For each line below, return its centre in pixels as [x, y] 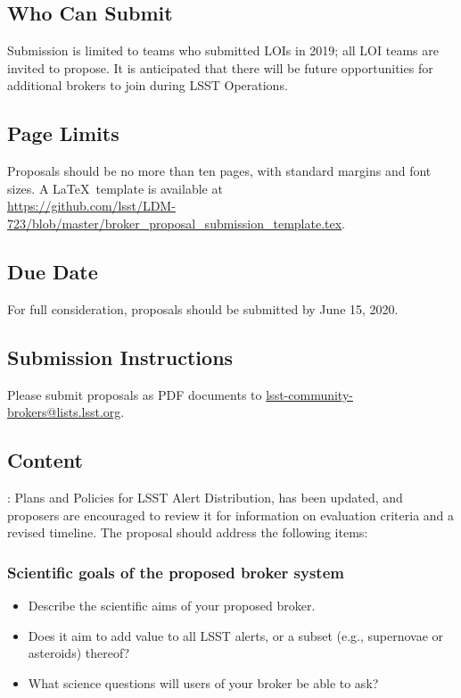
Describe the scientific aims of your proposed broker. [172, 605]
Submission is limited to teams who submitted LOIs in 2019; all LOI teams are [223, 50]
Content [45, 460]
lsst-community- [309, 394]
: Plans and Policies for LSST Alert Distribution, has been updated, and [205, 497]
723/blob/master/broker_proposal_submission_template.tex [175, 223]
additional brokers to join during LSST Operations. [148, 85]
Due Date [53, 271]
